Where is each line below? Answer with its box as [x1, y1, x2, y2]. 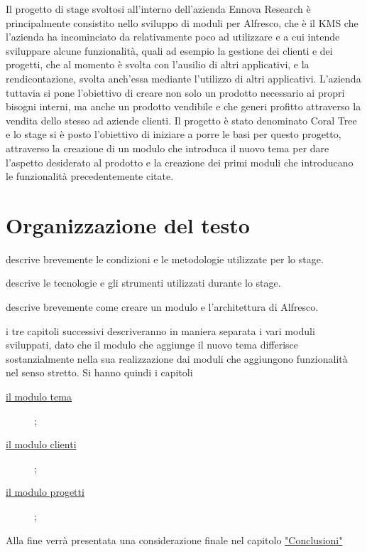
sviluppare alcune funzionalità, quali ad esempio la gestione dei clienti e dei [6, 43, 333, 58]
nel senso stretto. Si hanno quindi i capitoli [6, 365, 193, 380]
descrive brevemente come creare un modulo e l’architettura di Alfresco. [6, 299, 319, 314]
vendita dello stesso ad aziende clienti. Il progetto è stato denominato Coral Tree [6, 112, 357, 127]
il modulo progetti [6, 484, 84, 499]
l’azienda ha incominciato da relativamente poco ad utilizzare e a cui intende [6, 29, 340, 44]
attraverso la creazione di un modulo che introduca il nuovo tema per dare [6, 140, 329, 155]
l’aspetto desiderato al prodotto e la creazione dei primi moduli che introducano [6, 154, 354, 169]
